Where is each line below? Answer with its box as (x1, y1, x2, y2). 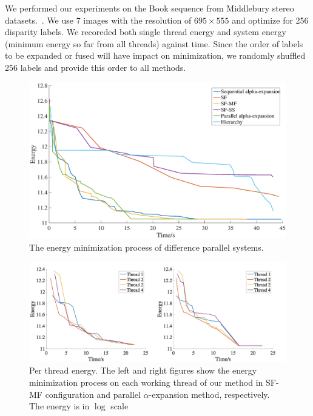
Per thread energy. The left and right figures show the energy (29, 364, 257, 377)
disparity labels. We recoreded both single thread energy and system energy (5, 25, 286, 38)
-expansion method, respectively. (149, 388, 270, 400)
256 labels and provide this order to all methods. (5, 61, 186, 73)
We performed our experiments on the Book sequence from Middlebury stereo (5, 2, 294, 14)
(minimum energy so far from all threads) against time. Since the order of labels (5, 37, 303, 50)
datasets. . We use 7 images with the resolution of (5, 13, 192, 26)
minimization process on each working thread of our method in (29, 375, 263, 388)
